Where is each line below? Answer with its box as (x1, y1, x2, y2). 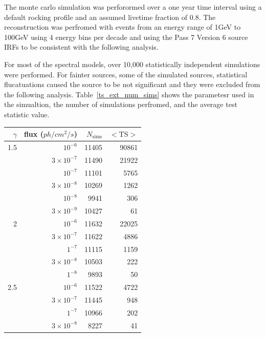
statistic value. (4, 109, 50, 119)
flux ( (24, 129, 43, 139)
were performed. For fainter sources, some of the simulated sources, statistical (4, 69, 248, 79)
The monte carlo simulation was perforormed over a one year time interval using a (4, 2, 262, 12)
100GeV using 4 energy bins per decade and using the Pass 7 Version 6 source (4, 31, 248, 42)
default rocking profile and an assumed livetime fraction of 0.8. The (4, 11, 216, 22)
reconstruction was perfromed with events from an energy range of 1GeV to (4, 22, 241, 32)
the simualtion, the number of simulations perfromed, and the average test (4, 99, 237, 110)
